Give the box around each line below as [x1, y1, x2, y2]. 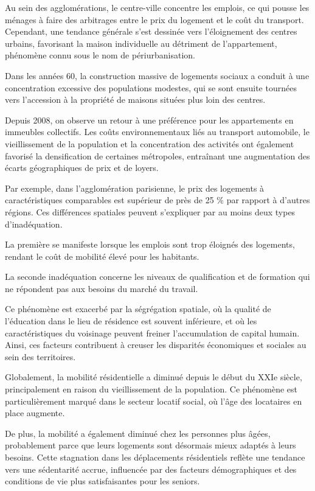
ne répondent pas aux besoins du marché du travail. [5, 282, 198, 294]
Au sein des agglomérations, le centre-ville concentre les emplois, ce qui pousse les [5, 1, 310, 13]
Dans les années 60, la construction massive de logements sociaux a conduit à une [5, 69, 310, 82]
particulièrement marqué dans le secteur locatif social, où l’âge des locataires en [5, 394, 302, 407]
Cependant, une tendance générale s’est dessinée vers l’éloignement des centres [5, 25, 297, 38]
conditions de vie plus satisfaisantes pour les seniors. [5, 475, 200, 487]
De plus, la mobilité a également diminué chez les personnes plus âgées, [5, 427, 271, 439]
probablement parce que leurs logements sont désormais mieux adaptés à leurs [5, 439, 296, 451]
